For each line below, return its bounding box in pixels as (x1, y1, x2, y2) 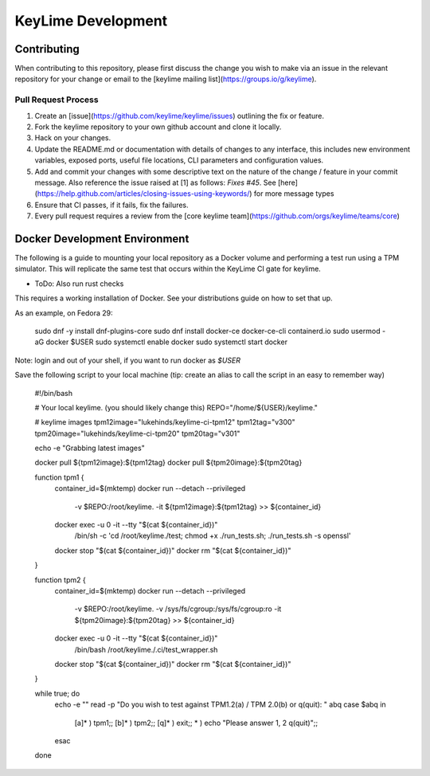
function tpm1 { (34, 472, 84, 482)
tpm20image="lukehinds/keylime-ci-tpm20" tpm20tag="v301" (34, 429, 240, 438)
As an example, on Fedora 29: (14, 308, 113, 318)
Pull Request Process (14, 94, 99, 105)
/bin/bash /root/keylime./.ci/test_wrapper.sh (74, 645, 218, 654)
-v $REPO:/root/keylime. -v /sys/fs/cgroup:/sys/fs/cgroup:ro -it (74, 604, 282, 613)
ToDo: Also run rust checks (34, 279, 124, 288)
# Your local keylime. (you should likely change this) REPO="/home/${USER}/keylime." (34, 402, 319, 412)
